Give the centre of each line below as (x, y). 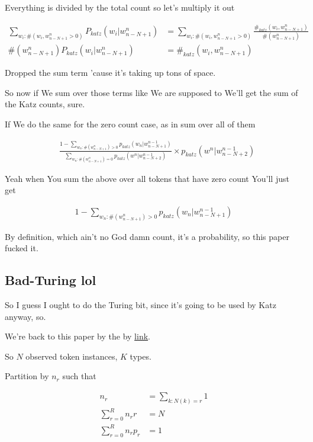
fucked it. (22, 248)
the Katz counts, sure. (45, 104)
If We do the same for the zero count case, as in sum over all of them (130, 124)
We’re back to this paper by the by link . (78, 336)
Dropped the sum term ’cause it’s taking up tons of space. (110, 73)
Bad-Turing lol (51, 280)
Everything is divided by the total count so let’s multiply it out (120, 7)
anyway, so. (25, 316)
